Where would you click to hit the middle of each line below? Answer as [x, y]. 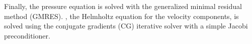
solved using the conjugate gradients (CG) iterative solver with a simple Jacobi [126, 26]
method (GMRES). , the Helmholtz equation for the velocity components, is [121, 16]
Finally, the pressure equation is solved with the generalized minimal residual [123, 6]
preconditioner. [27, 35]
